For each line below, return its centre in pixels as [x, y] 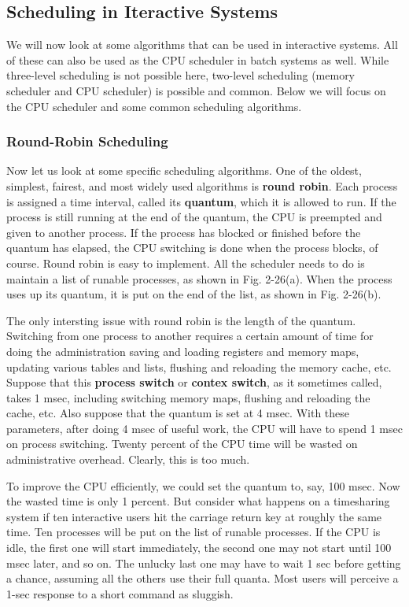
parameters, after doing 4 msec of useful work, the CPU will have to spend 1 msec [204, 428]
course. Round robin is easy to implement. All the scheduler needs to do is [186, 263]
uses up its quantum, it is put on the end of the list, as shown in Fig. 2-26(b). [194, 294]
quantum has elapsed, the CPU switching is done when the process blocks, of [192, 248]
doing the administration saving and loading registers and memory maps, [183, 351]
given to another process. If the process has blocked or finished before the [184, 232]
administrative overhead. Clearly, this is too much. [128, 459]
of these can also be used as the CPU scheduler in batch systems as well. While [198, 59]
